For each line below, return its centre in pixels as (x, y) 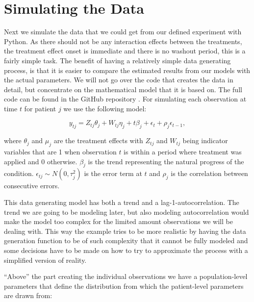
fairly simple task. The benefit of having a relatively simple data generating (117, 60)
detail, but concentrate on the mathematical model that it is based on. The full (123, 89)
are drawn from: (28, 295)
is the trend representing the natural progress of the (166, 161)
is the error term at (113, 173)
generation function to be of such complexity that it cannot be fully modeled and (126, 240)
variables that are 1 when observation (60, 152)
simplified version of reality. (45, 260)
